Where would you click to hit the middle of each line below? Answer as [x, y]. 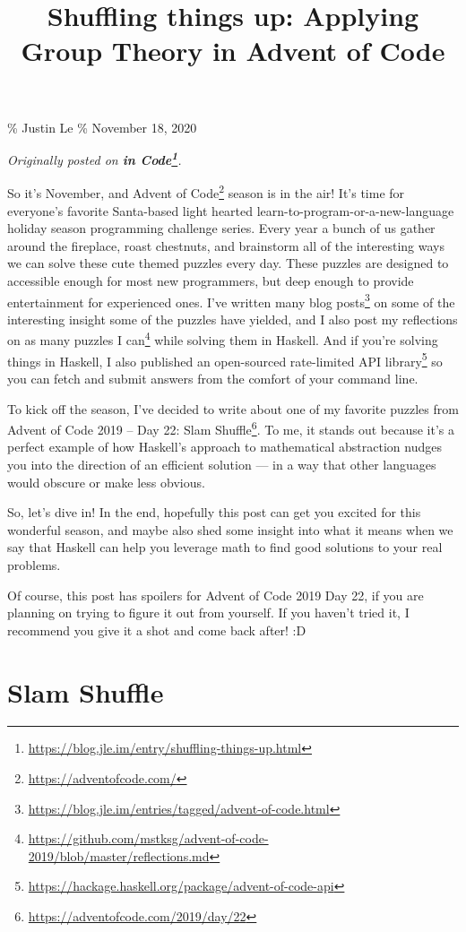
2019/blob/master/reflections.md [119, 855]
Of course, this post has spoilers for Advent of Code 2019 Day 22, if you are [216, 595]
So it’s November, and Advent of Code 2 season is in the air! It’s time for [206, 192]
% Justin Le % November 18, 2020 [102, 127]
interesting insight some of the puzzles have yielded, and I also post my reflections [233, 319]
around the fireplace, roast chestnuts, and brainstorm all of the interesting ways [226, 245]
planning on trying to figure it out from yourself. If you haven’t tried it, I [208, 613]
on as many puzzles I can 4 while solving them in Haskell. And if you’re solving [223, 339]
